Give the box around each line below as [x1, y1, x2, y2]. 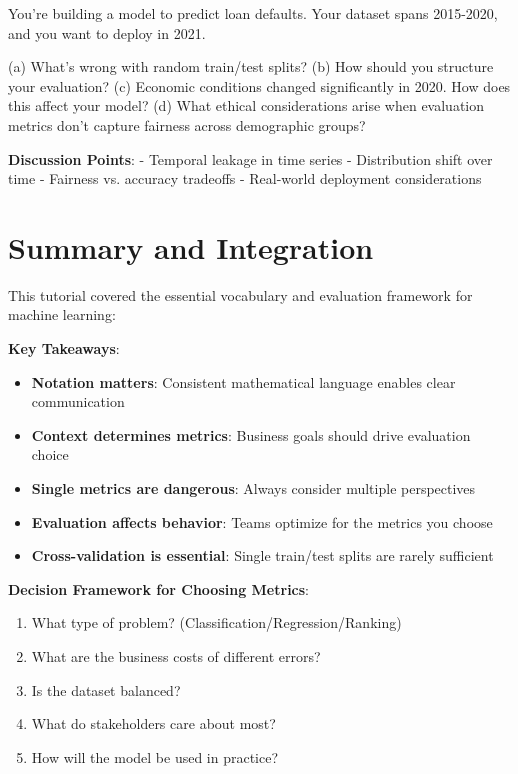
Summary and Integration [8, 226, 374, 267]
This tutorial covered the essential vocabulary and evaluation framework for [8, 284, 473, 305]
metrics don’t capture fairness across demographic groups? [8, 114, 366, 135]
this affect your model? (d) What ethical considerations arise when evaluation [8, 95, 485, 116]
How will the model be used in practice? [31, 746, 279, 767]
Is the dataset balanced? [31, 679, 181, 700]
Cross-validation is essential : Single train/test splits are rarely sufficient [31, 545, 494, 566]
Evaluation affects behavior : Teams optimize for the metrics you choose [31, 511, 493, 532]
